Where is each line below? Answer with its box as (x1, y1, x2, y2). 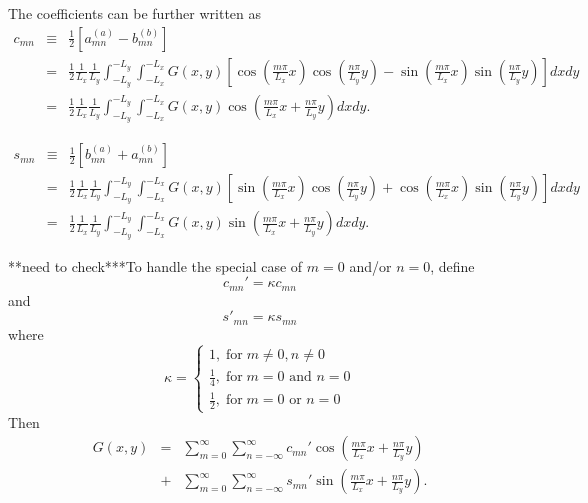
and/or (349, 255, 392, 276)
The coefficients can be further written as (8, 3, 262, 23)
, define (430, 255, 475, 276)
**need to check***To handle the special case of (8, 255, 303, 276)
